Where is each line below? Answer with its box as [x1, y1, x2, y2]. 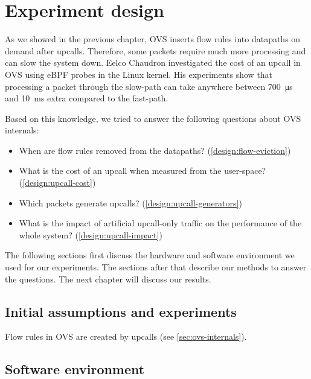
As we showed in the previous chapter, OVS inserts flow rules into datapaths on [5, 33, 301, 45]
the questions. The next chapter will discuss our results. [5, 272, 211, 285]
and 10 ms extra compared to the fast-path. [5, 92, 168, 104]
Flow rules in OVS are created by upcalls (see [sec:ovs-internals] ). [5, 330, 247, 343]
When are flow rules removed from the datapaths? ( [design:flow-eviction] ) [19, 144, 291, 156]
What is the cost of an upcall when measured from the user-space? [19, 164, 266, 177]
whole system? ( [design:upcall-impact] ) [19, 228, 162, 241]
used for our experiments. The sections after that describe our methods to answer [5, 261, 307, 273]
